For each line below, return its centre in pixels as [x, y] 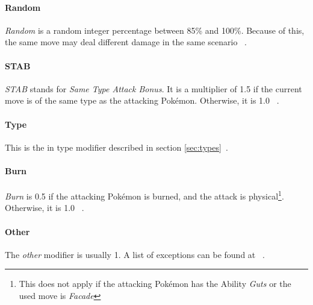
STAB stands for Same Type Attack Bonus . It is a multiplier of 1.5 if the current [153, 88]
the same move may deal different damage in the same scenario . [126, 42]
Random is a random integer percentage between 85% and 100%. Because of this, [155, 30]
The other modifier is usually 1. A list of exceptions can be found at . [135, 254]
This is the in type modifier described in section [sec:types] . [116, 147]
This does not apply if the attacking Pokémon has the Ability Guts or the [155, 284]
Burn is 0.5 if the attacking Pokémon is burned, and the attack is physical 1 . [144, 195]
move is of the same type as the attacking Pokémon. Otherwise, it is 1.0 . [142, 100]
